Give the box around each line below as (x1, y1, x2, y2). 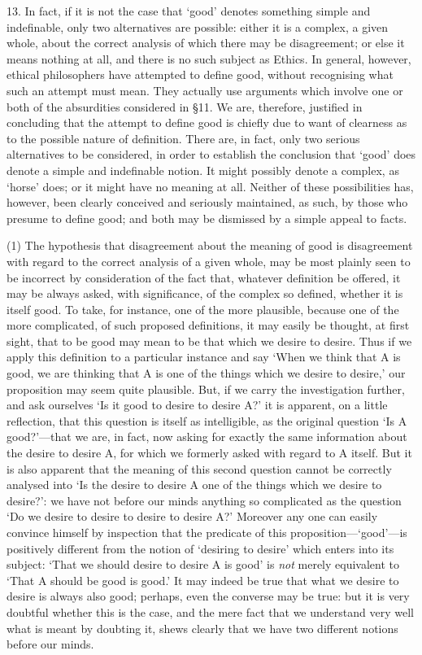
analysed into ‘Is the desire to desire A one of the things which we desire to (7, 476, 382, 493)
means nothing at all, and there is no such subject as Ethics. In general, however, (7, 50, 411, 67)
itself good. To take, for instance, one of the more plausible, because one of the (7, 300, 399, 317)
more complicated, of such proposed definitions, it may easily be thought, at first (7, 317, 410, 334)
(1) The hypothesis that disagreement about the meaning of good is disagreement (7, 237, 413, 254)
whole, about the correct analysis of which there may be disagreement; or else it (7, 34, 405, 51)
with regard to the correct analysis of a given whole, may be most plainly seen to (7, 252, 411, 269)
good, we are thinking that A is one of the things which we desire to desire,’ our (7, 365, 406, 382)
